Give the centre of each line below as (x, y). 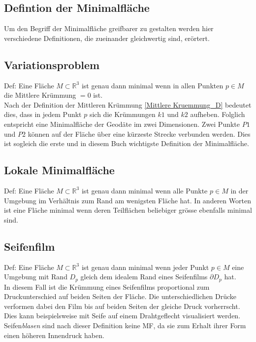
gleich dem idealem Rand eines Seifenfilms (144, 277)
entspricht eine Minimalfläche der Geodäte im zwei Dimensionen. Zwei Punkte (122, 124)
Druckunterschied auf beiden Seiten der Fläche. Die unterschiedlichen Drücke (120, 296)
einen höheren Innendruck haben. (54, 335)
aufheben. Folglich (218, 114)
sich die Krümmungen (122, 114)
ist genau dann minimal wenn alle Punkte (144, 190)
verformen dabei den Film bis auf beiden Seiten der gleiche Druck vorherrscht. (122, 306)
